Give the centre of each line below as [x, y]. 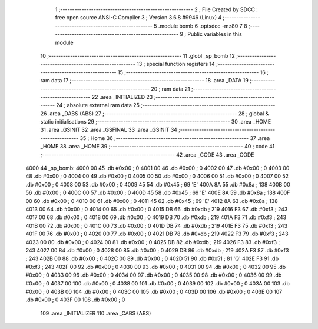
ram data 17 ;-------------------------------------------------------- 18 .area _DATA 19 [144, 81]
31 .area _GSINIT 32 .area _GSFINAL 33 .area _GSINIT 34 [109, 130]
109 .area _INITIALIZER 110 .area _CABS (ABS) [96, 313]
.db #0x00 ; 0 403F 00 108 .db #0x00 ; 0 [75, 300]
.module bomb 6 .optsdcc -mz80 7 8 [203, 26]
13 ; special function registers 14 [175, 64]
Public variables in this [215, 34]
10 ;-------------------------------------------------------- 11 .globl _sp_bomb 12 [138, 55]
